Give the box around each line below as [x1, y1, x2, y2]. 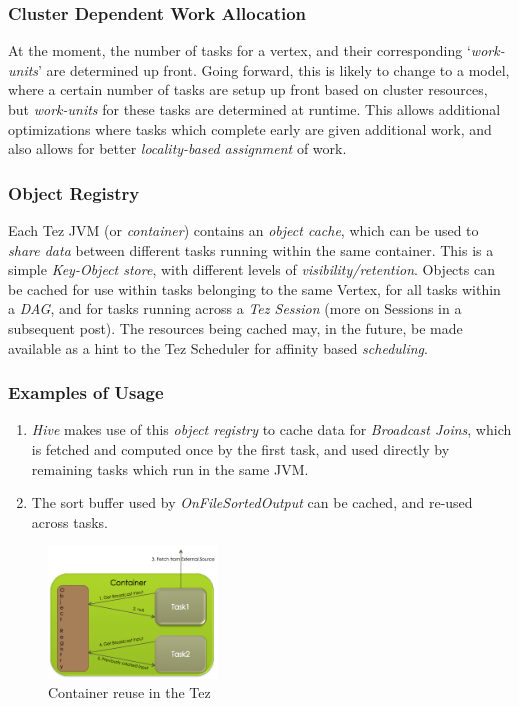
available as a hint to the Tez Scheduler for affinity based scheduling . [8, 337, 428, 358]
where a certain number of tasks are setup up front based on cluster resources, [8, 79, 488, 100]
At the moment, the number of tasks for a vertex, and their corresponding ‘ [8, 40, 471, 61]
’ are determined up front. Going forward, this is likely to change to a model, [38, 59, 510, 80]
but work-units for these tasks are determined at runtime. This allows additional [8, 99, 501, 119]
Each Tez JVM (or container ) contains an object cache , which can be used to [8, 220, 479, 240]
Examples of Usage [8, 380, 164, 405]
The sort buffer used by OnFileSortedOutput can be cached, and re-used [31, 492, 473, 513]
